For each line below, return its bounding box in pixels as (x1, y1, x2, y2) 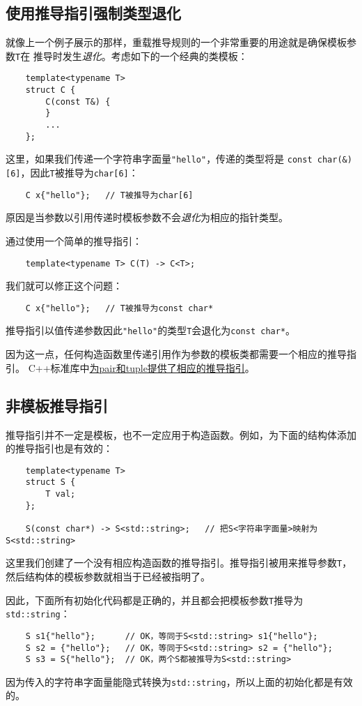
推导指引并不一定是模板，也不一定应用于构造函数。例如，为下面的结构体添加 (6, 427, 356, 442)
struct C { (25, 85, 76, 96)
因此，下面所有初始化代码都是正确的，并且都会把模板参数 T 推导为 (6, 592, 304, 607)
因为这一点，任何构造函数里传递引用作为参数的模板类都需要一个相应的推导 (6, 347, 347, 361)
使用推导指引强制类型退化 (6, 2, 181, 24)
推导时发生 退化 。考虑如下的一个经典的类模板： (33, 48, 248, 63)
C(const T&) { (45, 96, 111, 107)
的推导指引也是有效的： (6, 441, 113, 456)
